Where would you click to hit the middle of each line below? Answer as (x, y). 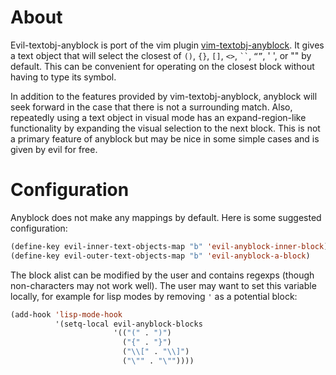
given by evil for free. (54, 149)
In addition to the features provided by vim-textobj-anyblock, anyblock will (164, 96)
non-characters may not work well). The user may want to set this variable (163, 285)
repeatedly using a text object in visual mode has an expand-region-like (158, 117)
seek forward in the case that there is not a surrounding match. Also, (151, 107)
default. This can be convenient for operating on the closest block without (162, 66)
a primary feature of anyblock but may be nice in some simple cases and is (165, 138)
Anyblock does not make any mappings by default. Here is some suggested (166, 217)
